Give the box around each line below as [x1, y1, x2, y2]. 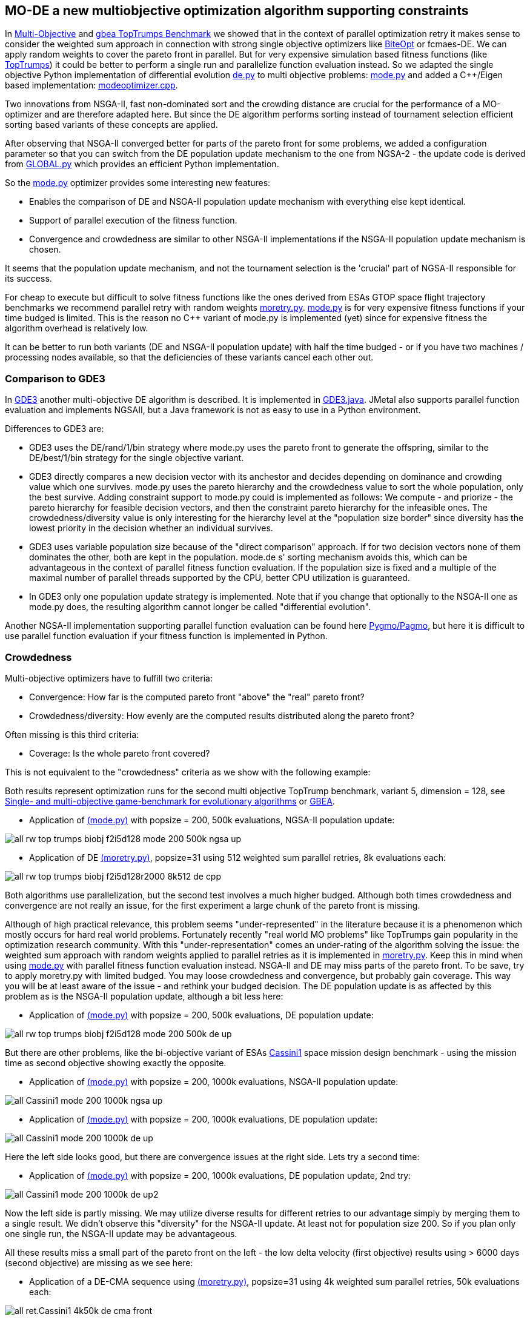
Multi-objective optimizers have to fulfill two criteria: [5, 672, 213, 683]
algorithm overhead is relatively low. [5, 323, 148, 334]
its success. [5, 273, 52, 284]
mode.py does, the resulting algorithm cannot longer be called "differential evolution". [29, 602, 371, 612]
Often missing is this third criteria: [5, 729, 139, 740]
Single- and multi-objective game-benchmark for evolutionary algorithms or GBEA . [5, 795, 335, 806]
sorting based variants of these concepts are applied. [5, 119, 218, 130]
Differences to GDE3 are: [5, 423, 104, 434]
